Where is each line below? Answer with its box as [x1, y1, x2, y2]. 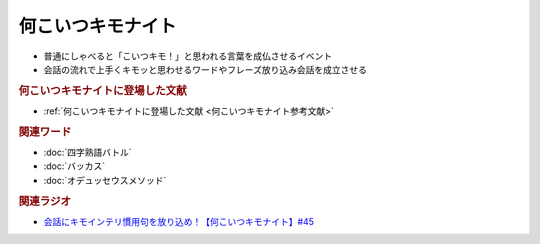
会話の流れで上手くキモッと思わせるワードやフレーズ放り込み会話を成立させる [43, 63, 367, 75]
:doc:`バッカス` [43, 160, 106, 172]
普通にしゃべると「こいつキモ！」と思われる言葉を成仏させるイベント [43, 50, 333, 62]
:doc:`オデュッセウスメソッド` [43, 174, 167, 186]
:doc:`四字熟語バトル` [43, 146, 132, 159]
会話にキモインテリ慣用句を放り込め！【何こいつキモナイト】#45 [43, 215, 315, 227]
